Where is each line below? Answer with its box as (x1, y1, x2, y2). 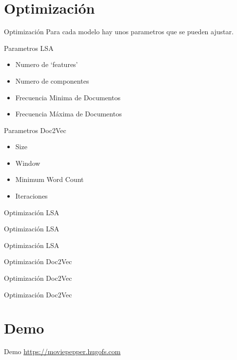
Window (15, 157, 40, 168)
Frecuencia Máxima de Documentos (15, 109, 122, 119)
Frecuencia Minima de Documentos (15, 92, 120, 102)
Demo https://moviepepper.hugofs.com (4, 346, 121, 357)
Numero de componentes (15, 75, 89, 86)
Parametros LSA (4, 43, 54, 53)
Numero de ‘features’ (15, 59, 78, 69)
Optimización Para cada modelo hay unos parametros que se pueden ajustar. (4, 26, 234, 37)
